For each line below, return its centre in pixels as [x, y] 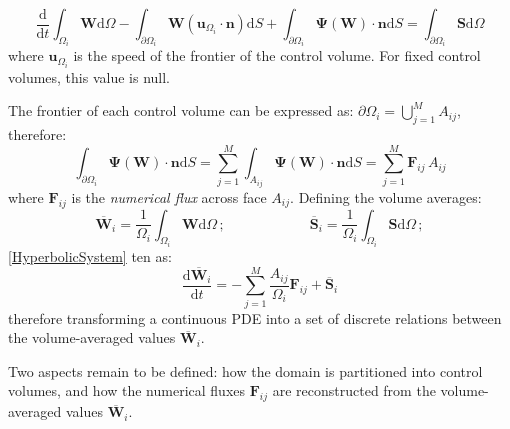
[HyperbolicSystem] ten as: [90, 255]
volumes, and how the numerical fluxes [127, 390]
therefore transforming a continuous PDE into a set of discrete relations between [255, 317]
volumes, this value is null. [89, 76]
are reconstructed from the [354, 390]
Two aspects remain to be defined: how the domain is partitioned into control [245, 370]
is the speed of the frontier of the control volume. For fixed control [277, 55]
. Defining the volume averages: [386, 196]
